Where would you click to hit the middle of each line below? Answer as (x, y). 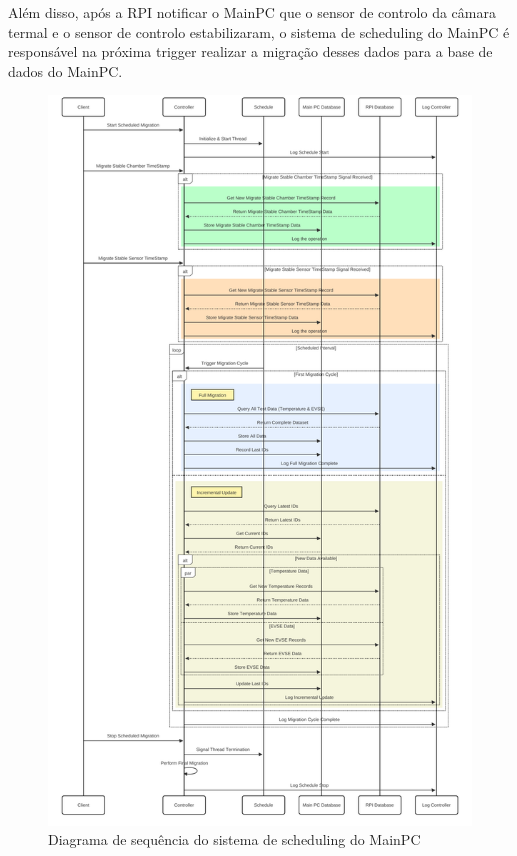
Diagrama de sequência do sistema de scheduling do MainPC (234, 839)
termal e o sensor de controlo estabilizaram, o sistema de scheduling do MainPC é (259, 31)
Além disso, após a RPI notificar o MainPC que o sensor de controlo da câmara (252, 12)
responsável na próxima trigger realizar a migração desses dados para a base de (250, 51)
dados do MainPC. (65, 70)
